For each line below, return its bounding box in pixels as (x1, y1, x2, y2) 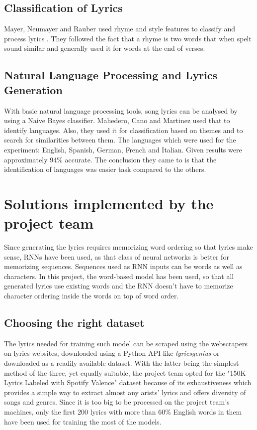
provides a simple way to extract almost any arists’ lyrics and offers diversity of (4, 387, 246, 397)
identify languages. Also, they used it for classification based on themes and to (4, 125, 243, 135)
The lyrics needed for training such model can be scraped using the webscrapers (4, 338, 248, 348)
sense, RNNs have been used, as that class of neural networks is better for (4, 251, 229, 262)
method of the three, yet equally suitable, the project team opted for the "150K (4, 367, 246, 378)
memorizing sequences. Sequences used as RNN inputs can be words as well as (4, 261, 243, 272)
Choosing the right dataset (4, 315, 145, 330)
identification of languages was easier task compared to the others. (4, 164, 206, 174)
